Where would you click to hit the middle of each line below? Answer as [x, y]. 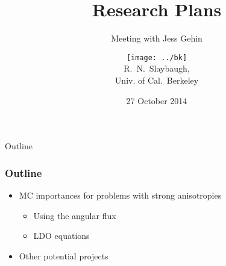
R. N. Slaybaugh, [157, 68]
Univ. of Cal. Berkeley [157, 80]
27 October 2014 [157, 100]
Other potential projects [64, 255]
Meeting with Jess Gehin [157, 38]
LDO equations [61, 236]
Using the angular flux [75, 215]
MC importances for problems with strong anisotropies [120, 195]
